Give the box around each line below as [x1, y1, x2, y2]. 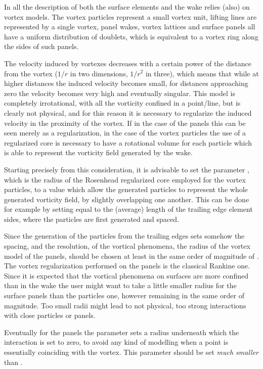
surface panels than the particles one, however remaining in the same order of [4, 290, 244, 301]
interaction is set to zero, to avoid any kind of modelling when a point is [4, 337, 229, 347]
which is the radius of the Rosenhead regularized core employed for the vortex [4, 174, 246, 184]
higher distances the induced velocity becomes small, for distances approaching [4, 78, 248, 88]
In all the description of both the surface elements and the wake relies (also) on [4, 2, 250, 12]
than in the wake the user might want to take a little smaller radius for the [4, 280, 237, 291]
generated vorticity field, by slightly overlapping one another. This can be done [4, 194, 249, 204]
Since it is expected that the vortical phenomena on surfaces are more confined [4, 270, 248, 281]
